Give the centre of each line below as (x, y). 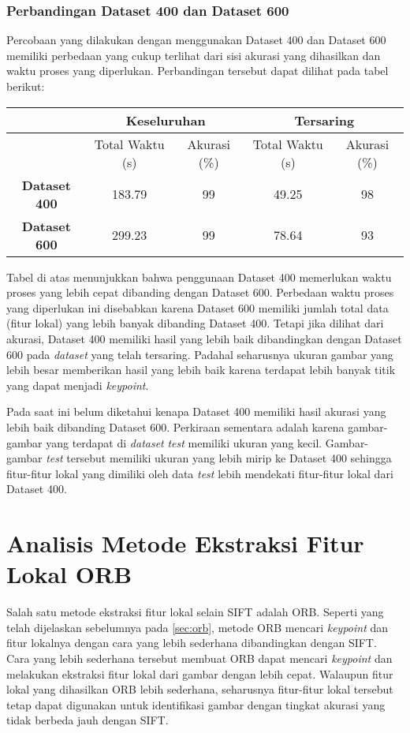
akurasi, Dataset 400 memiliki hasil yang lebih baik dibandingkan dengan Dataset (204, 338)
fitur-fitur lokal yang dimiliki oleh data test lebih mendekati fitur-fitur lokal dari (200, 473)
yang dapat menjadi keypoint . (78, 385)
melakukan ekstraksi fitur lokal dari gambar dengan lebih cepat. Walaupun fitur (200, 673)
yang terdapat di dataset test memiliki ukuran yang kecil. (184, 442)
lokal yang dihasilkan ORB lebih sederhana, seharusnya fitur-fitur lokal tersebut (200, 689)
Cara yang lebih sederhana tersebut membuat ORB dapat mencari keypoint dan (199, 658)
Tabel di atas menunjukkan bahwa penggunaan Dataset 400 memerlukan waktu (199, 277)
